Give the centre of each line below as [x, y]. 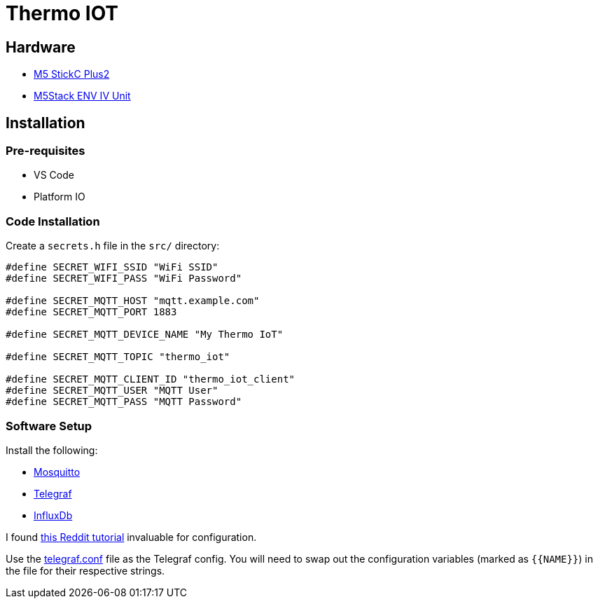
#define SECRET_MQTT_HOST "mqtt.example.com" [133, 301]
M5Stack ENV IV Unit [82, 96]
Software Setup [49, 426]
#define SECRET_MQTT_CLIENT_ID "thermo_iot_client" [151, 379]
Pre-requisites [46, 151]
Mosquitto [57, 472]
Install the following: [52, 450]
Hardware [41, 47]
